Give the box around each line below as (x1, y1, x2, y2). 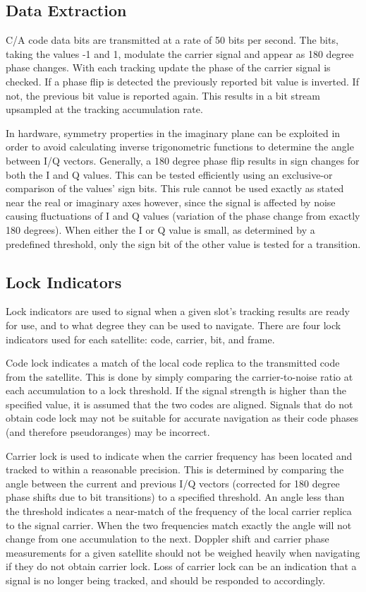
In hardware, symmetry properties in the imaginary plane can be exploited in (6, 125, 341, 140)
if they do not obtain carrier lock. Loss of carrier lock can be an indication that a (6, 559, 357, 574)
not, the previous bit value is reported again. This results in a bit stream (6, 88, 320, 102)
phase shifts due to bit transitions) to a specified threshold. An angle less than (6, 490, 345, 504)
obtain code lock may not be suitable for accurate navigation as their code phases (6, 410, 359, 425)
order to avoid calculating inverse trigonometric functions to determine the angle (6, 139, 354, 154)
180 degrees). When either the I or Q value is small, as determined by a (6, 222, 315, 237)
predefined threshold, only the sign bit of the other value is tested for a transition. (6, 236, 361, 251)
